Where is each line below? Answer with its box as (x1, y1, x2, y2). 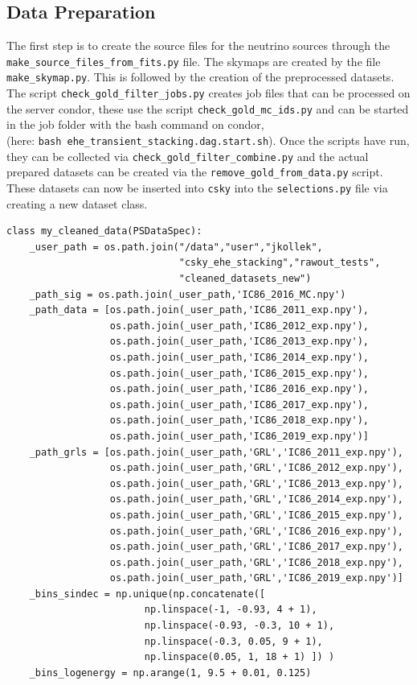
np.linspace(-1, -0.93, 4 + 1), (144, 604, 317, 616)
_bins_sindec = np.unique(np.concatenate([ (29, 588, 266, 600)
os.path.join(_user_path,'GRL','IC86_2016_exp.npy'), (109, 525, 403, 537)
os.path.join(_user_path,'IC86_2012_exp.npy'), (109, 320, 370, 332)
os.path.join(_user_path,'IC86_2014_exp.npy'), (109, 351, 370, 363)
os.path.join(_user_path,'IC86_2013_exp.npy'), (109, 336, 370, 348)
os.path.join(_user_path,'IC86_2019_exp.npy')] (109, 430, 370, 442)
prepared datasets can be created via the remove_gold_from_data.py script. (6, 163, 383, 180)
